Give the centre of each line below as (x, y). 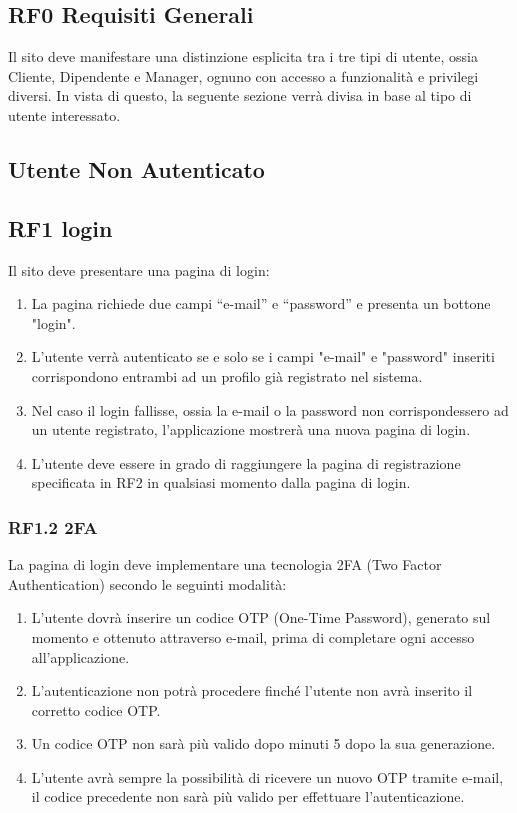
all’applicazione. (80, 656)
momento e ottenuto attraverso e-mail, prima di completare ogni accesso (253, 636)
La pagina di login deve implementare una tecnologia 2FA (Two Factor (225, 564)
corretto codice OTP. (96, 709)
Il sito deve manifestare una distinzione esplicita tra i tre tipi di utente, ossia (243, 56)
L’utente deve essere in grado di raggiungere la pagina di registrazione (246, 462)
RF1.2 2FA (53, 526)
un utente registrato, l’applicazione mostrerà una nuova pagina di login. (251, 429)
